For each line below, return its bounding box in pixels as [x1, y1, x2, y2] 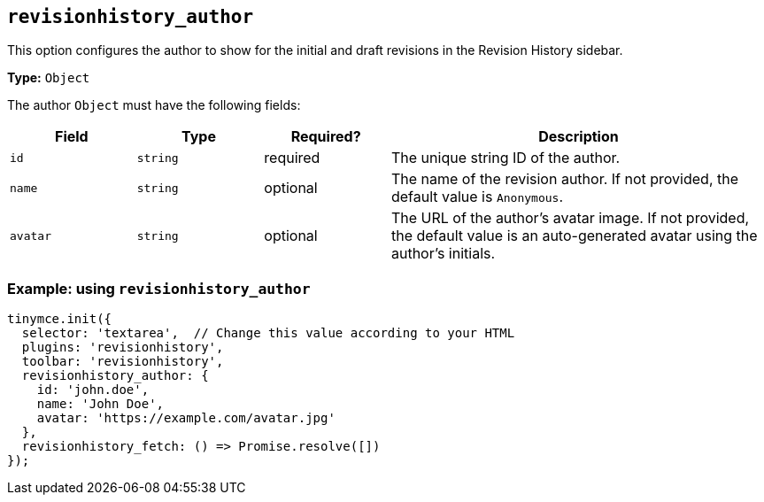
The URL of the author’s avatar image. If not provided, [390, 209, 750, 228]
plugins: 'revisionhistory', [21, 340, 224, 355]
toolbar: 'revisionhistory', [21, 354, 224, 369]
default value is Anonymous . [390, 188, 563, 206]
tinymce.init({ [7, 312, 112, 327]
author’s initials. [390, 244, 496, 263]
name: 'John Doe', [36, 397, 165, 412]
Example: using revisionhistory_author [7, 279, 311, 297]
